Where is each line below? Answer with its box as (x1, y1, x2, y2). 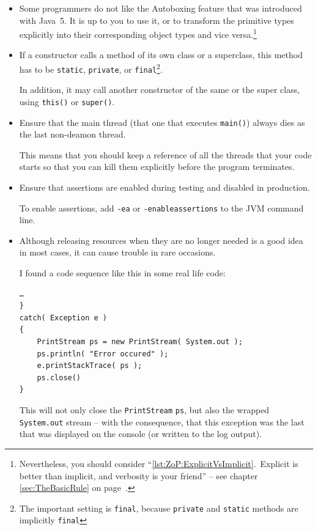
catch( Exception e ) (19, 313, 107, 322)
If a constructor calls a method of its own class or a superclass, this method (19, 48, 303, 61)
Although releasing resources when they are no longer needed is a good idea (19, 234, 303, 246)
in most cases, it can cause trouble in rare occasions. (19, 246, 216, 259)
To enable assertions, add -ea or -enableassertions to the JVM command (19, 201, 304, 214)
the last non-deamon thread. (19, 128, 126, 141)
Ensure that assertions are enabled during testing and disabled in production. (19, 181, 310, 194)
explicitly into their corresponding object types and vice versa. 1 (19, 26, 257, 40)
